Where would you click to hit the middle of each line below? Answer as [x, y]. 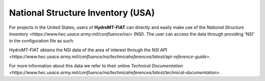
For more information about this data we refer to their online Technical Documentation [96, 65]
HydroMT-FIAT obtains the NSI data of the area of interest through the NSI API [88, 50]
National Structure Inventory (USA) [82, 13]
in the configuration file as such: [42, 41]
